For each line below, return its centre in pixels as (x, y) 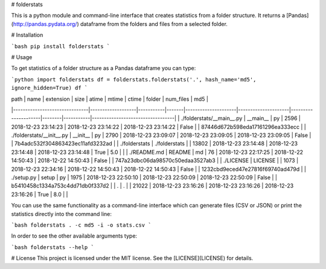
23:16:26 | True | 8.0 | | (40, 194)
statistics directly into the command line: (61, 214)
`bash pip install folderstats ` (61, 46)
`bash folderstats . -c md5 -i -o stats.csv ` (81, 225)
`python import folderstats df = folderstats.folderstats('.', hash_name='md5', (134, 79)
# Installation (27, 35)
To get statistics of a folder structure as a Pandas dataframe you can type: (104, 68)
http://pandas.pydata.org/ (45, 24)
